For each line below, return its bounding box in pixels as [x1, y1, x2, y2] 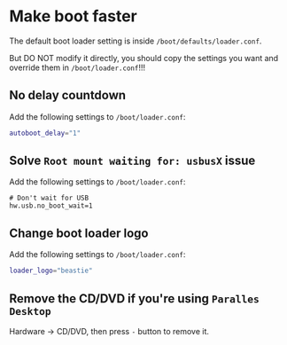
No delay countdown [9, 88, 127, 103]
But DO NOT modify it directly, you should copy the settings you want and [9, 52, 279, 63]
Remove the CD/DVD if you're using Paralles [9, 291, 260, 306]
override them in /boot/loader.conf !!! [9, 62, 146, 73]
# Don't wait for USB [9, 193, 89, 203]
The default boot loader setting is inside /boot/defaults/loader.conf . [9, 35, 262, 46]
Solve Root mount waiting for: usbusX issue [9, 153, 256, 169]
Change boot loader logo [9, 225, 149, 240]
